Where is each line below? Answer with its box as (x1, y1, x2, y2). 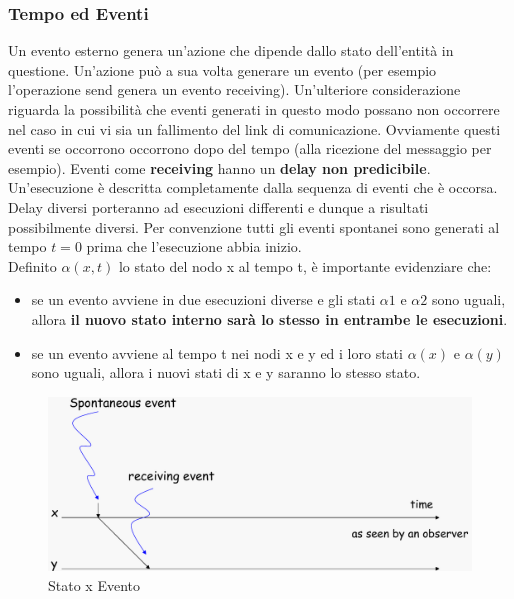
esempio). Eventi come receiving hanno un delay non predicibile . (8, 157, 431, 178)
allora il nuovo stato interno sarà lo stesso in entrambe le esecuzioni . (31, 308, 508, 329)
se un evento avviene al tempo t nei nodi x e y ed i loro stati (31, 342, 403, 363)
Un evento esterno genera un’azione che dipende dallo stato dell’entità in (8, 40, 454, 61)
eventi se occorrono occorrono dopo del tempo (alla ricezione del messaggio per (8, 138, 492, 159)
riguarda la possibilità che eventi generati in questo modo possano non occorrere (8, 99, 500, 119)
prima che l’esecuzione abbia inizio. (86, 236, 302, 257)
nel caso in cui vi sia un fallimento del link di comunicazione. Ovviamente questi (8, 118, 501, 139)
